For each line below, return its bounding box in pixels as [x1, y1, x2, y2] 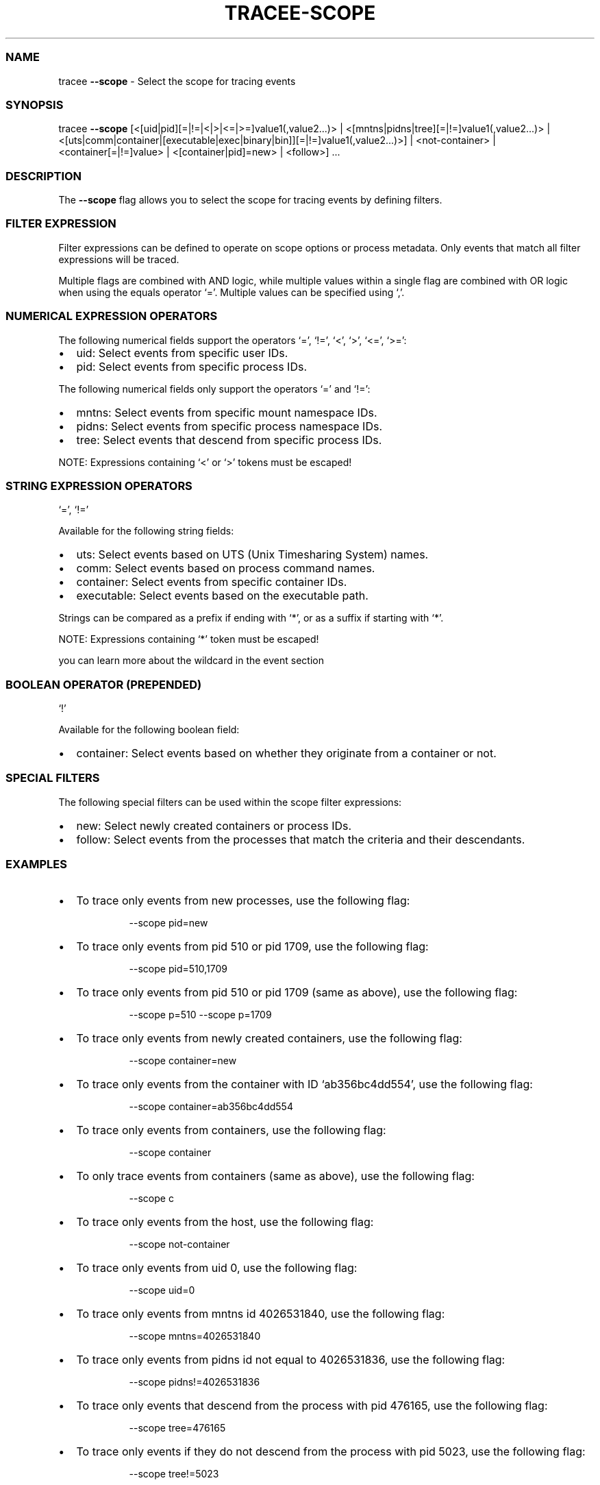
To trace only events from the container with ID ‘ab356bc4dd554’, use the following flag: [76, 1077, 533, 1091]
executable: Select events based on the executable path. [76, 589, 368, 603]
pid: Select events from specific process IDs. [76, 359, 307, 373]
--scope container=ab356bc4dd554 [129, 1100, 293, 1112]
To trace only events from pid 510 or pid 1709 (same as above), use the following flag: [76, 985, 518, 999]
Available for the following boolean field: [58, 724, 240, 735]
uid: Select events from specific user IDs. [76, 345, 288, 360]
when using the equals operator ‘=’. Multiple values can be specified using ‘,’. [58, 286, 405, 298]
